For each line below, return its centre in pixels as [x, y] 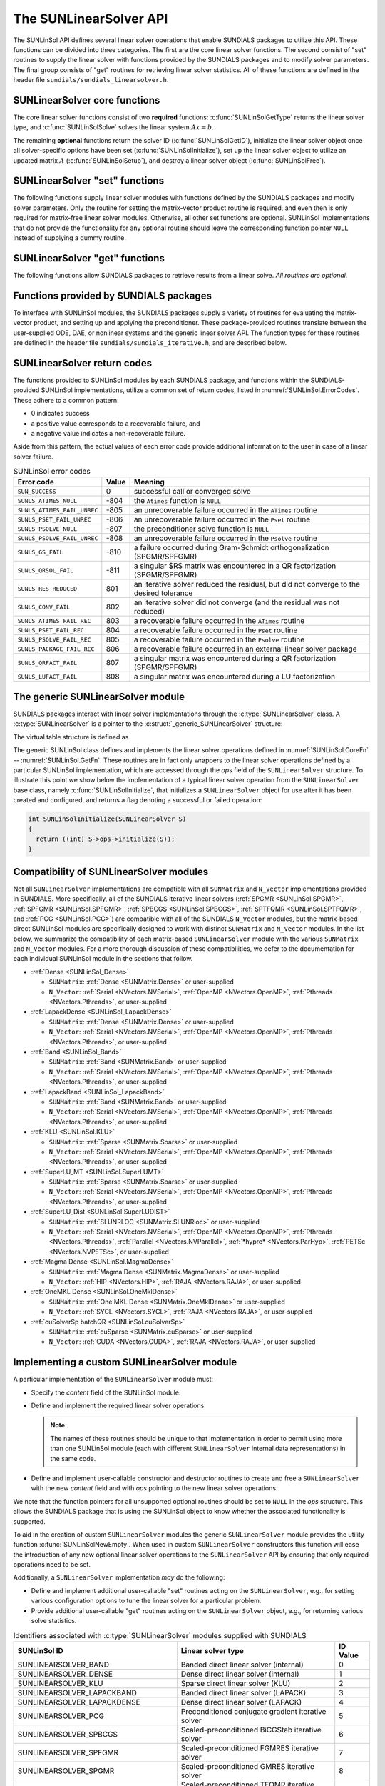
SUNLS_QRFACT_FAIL [47, 663]
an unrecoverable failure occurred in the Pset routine [222, 519]
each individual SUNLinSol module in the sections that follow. [103, 959]
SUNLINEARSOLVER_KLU [60, 1683]
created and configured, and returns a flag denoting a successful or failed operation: [138, 800]
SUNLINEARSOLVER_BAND [63, 1665]
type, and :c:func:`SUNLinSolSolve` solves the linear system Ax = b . [113, 127]
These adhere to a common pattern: [66, 400]
